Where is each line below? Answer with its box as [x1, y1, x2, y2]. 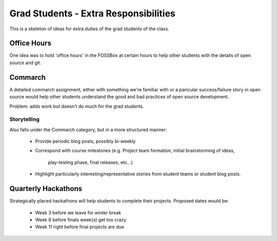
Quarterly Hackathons [9, 185, 83, 193]
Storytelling [9, 116, 40, 123]
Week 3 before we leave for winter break [35, 209, 122, 215]
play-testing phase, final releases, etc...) [48, 159, 133, 165]
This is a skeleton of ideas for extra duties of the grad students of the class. [9, 26, 169, 32]
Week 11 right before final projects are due [35, 224, 124, 230]
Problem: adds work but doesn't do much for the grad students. [9, 103, 144, 109]
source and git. [9, 59, 42, 66]
